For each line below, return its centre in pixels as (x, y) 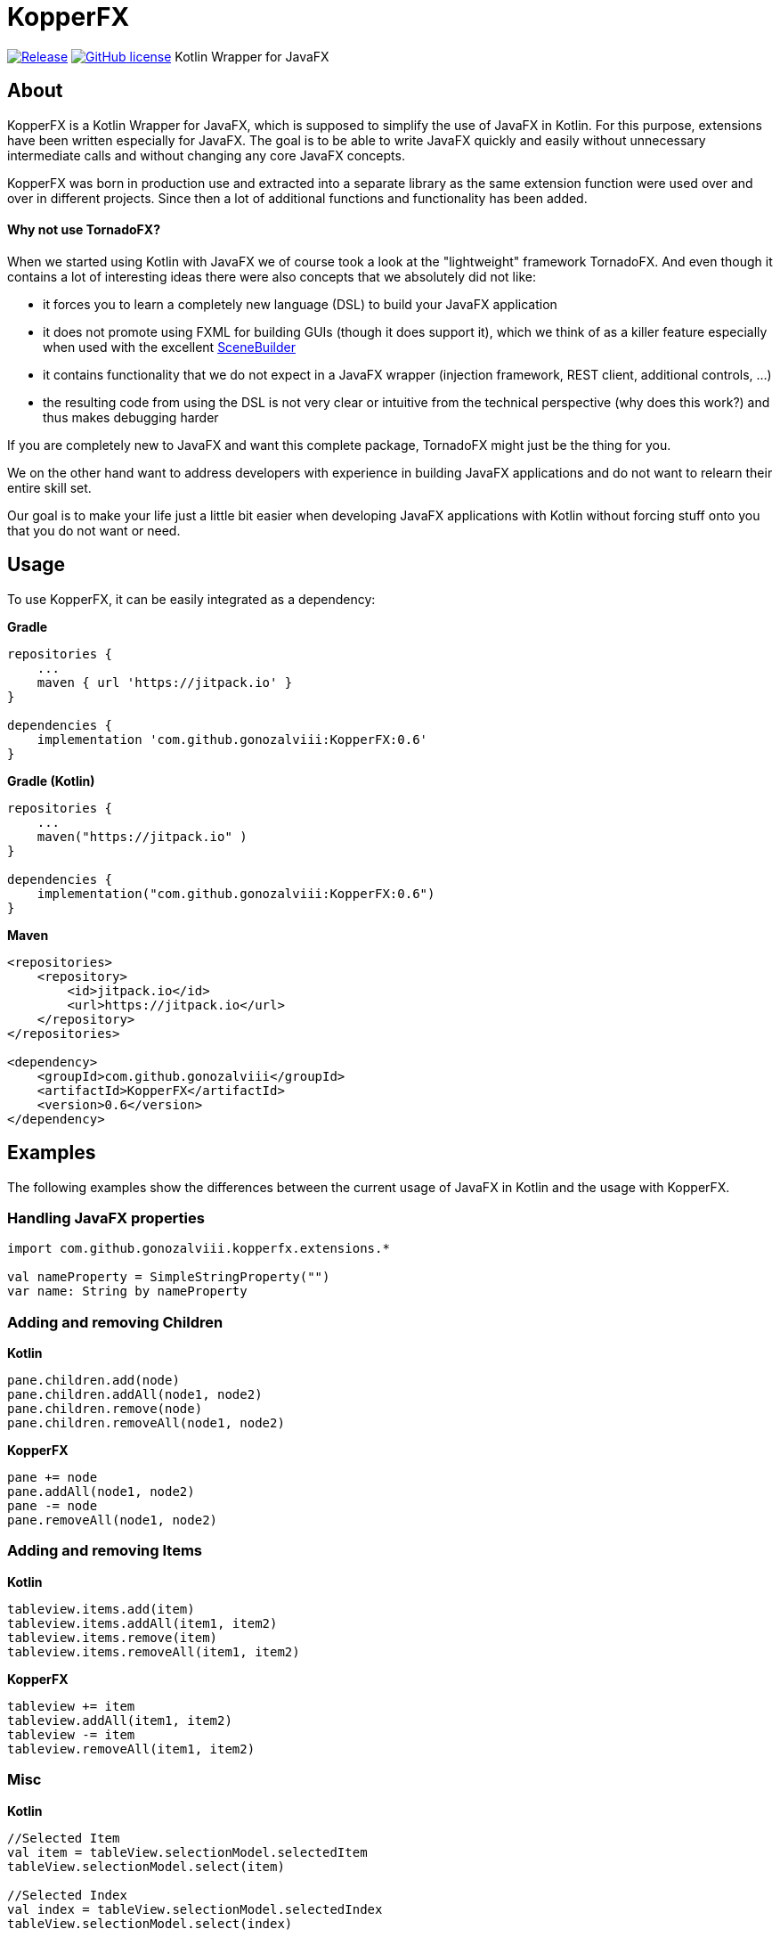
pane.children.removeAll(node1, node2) (146, 1423)
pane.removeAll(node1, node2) (113, 1520)
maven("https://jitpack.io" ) (142, 836)
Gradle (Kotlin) (51, 781)
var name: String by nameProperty (127, 1291)
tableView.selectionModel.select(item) (146, 1866)
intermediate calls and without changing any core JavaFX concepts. (206, 155)
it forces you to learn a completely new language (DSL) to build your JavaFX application (300, 304)
